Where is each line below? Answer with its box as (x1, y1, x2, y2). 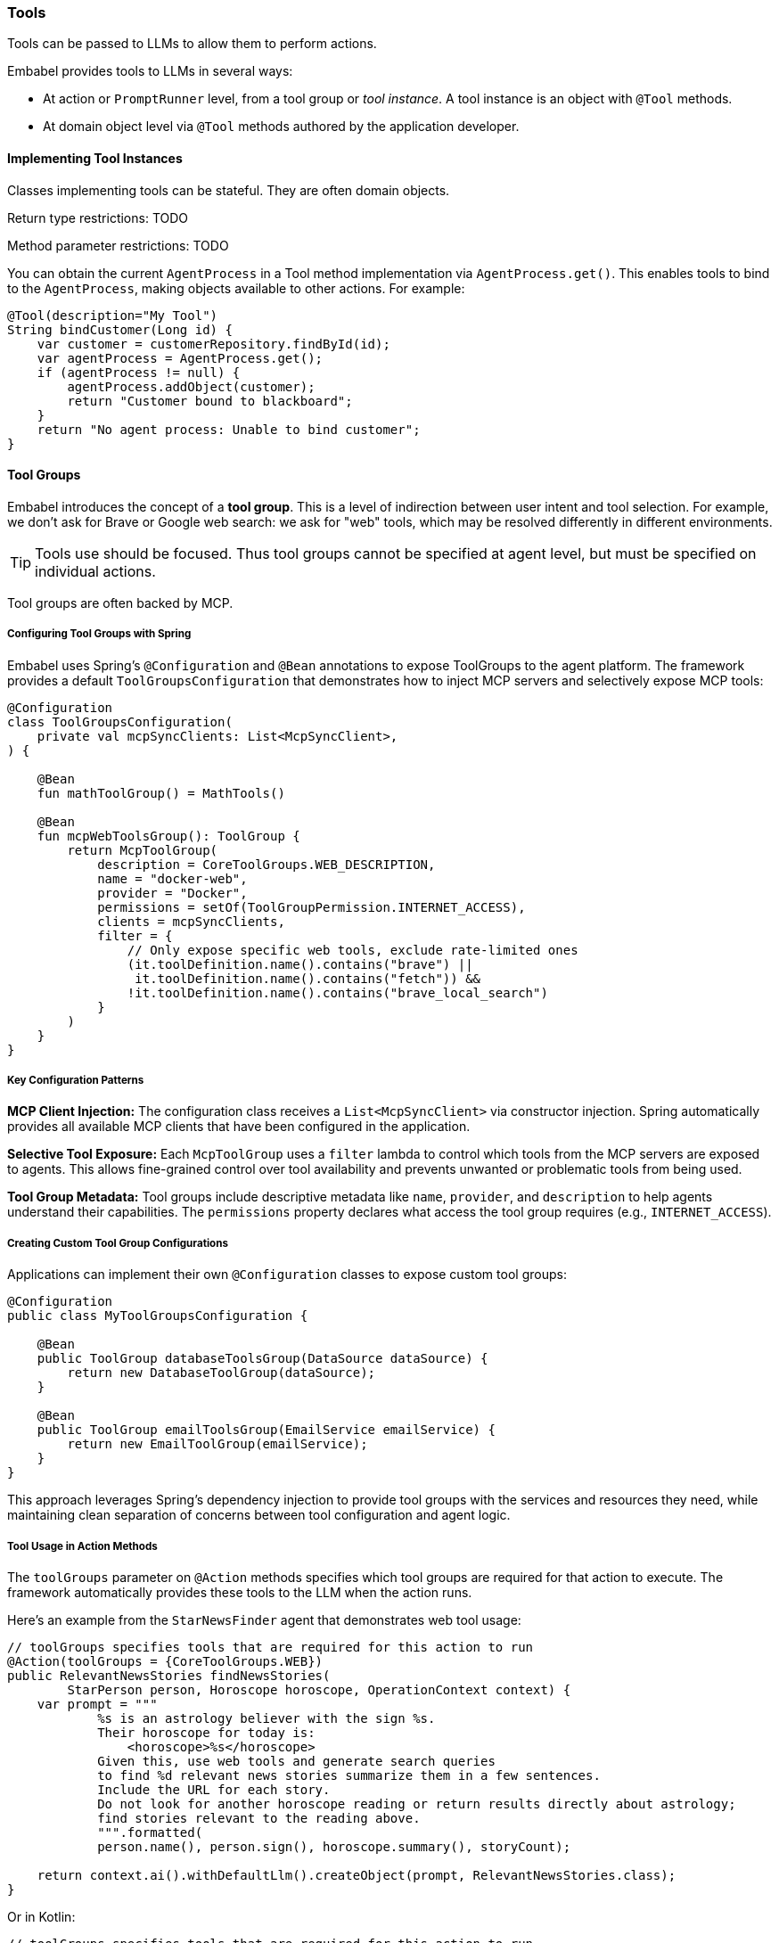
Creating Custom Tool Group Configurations (7, 1236, 228, 1250)
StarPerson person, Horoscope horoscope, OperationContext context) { (67, 1682, 571, 1697)
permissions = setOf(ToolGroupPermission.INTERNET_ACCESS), (97, 899, 526, 914)
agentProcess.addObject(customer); (67, 379, 316, 394)
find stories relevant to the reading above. (97, 1810, 421, 1825)
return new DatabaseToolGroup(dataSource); (67, 1365, 376, 1381)
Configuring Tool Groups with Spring (7, 627, 192, 641)
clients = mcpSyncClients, (97, 914, 285, 929)
